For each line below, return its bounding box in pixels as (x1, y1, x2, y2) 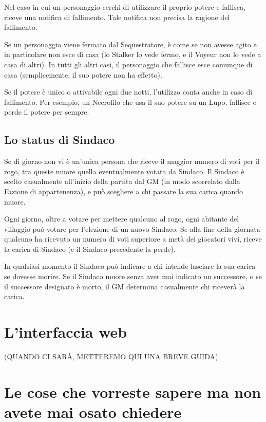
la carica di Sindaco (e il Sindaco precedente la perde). (4, 243, 176, 254)
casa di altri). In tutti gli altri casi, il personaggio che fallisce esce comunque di (4, 59, 253, 69)
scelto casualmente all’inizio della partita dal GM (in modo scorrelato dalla (4, 176, 240, 187)
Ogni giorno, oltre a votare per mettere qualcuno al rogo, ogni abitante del (4, 213, 239, 224)
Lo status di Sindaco (4, 132, 115, 148)
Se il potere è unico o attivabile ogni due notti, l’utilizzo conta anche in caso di (4, 86, 253, 97)
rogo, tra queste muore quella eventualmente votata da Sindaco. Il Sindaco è (4, 166, 244, 176)
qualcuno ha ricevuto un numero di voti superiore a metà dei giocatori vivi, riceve (4, 233, 262, 244)
